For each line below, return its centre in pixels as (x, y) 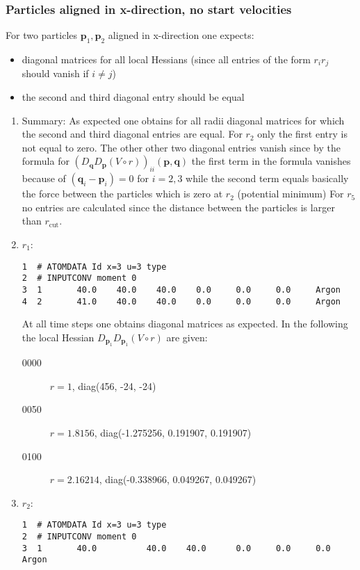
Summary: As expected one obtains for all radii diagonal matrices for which (183, 120)
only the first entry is (302, 134)
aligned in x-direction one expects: (181, 35)
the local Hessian (58, 337)
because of (44, 178)
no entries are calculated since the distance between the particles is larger (178, 207)
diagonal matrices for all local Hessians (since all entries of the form (166, 59)
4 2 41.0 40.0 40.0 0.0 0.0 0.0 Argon (181, 301)
